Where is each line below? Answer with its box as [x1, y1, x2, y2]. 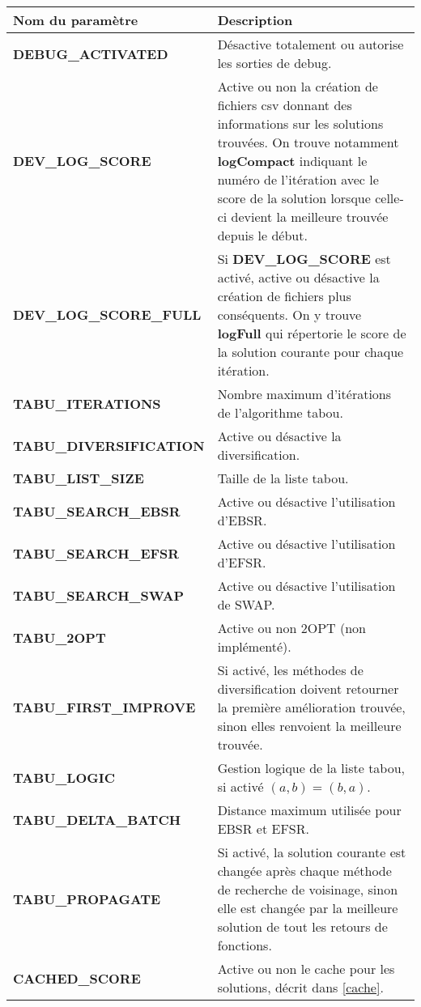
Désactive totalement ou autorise [217, 35, 404, 53]
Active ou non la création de [217, 77, 378, 96]
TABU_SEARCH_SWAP [13, 585, 185, 605]
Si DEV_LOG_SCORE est [217, 249, 391, 268]
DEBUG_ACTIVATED [13, 44, 168, 63]
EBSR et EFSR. [217, 819, 309, 838]
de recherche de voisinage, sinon [217, 880, 398, 899]
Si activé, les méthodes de [217, 661, 364, 679]
